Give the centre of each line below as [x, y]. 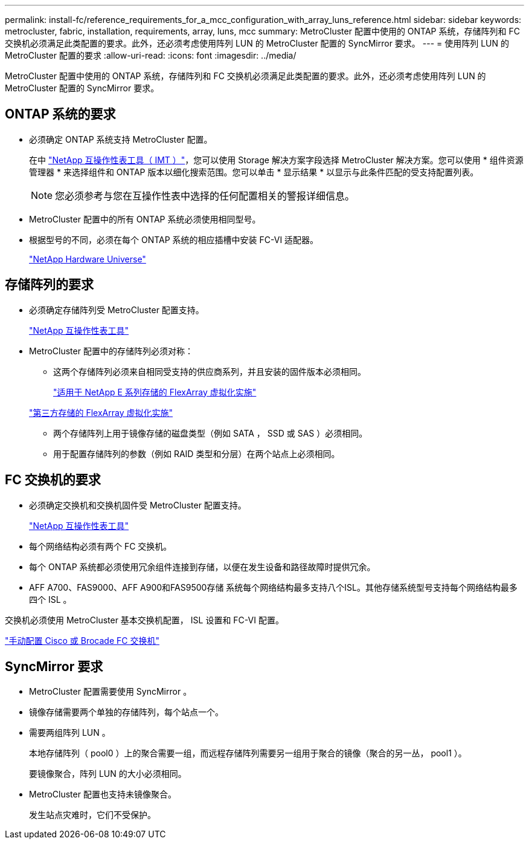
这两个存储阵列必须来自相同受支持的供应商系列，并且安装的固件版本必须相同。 [210, 371]
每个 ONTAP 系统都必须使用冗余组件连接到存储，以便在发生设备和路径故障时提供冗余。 [202, 566]
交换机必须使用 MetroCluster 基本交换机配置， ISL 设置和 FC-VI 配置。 [144, 620]
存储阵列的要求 [49, 285]
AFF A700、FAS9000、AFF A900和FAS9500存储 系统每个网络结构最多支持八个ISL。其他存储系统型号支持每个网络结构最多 [273, 587]
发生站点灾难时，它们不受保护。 [92, 815]
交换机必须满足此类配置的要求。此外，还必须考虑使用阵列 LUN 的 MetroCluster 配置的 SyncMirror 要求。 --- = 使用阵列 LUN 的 [257, 43]
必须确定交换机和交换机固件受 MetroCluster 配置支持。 [138, 505]
